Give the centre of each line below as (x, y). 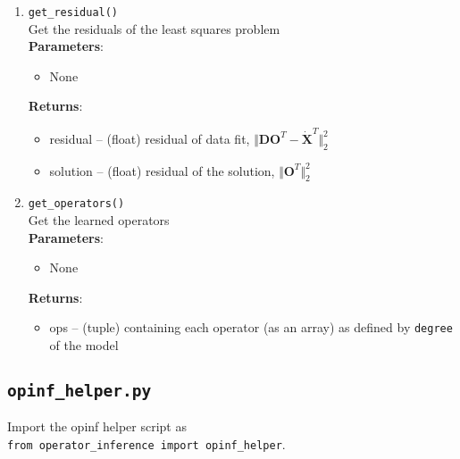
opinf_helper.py (79, 391)
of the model (84, 345)
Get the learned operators (99, 220)
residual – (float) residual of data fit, (150, 138)
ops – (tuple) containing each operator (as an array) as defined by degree (251, 327)
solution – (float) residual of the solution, (162, 170)
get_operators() (76, 204)
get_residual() (73, 13)
